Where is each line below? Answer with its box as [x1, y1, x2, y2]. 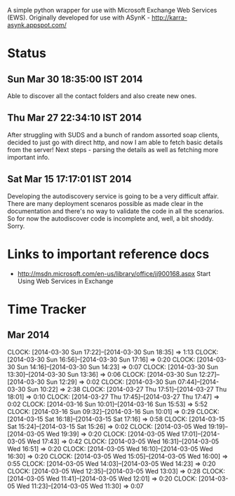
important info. [7, 153, 51, 161]
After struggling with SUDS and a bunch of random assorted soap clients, [7, 130, 220, 139]
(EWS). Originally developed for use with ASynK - [7, 13, 151, 22]
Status [7, 46, 47, 62]
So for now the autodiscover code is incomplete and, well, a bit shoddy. [7, 214, 214, 223]
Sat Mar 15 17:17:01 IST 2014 [7, 173, 132, 185]
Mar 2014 [7, 329, 50, 341]
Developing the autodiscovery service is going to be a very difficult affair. [7, 192, 220, 200]
